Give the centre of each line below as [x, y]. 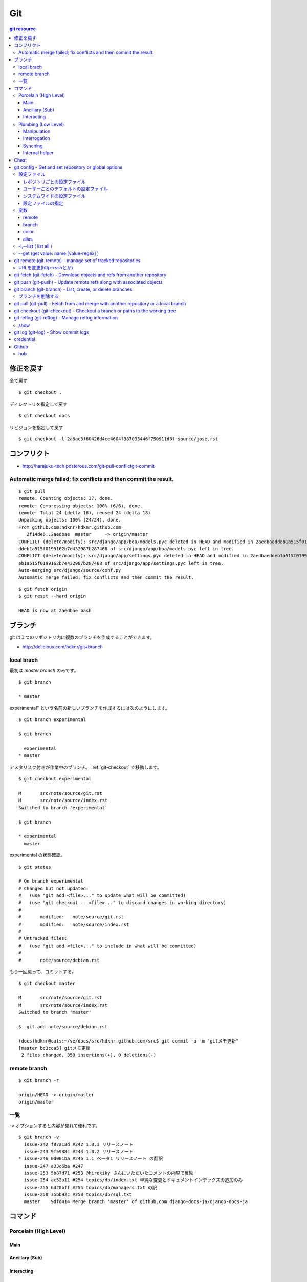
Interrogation [37, 138]
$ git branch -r [39, 1080]
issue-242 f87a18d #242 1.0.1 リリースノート [79, 1144]
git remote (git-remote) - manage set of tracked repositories [77, 261]
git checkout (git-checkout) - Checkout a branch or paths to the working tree [95, 311]
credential [25, 339]
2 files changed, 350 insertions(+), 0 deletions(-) [89, 1055]
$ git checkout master [47, 984]
